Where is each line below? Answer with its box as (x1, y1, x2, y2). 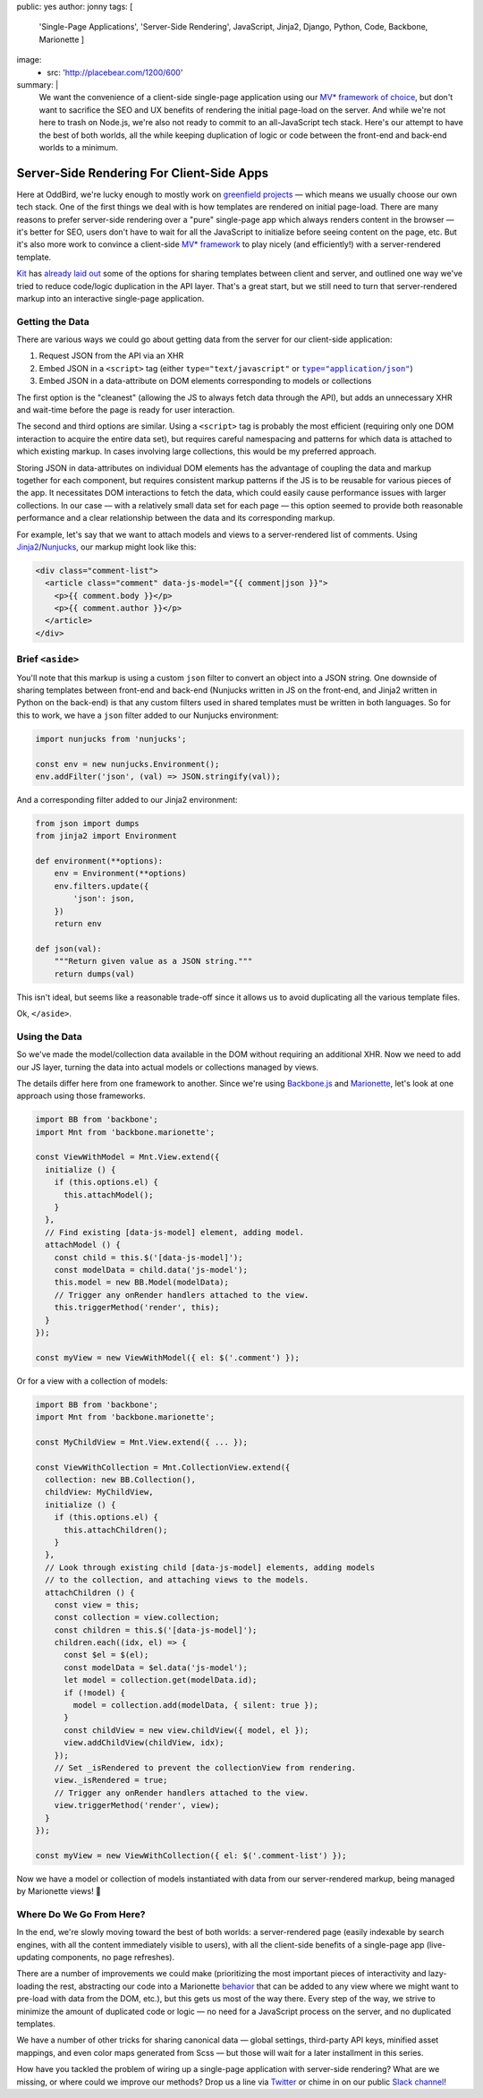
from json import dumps (35, 818, 140, 828)
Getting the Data (16, 315, 89, 328)
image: (16, 55, 42, 65)
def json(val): (35, 943, 102, 953)
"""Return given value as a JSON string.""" (54, 956, 253, 967)
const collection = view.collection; (54, 1612, 220, 1623)
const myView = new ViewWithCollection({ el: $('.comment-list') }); (35, 1850, 347, 1861)
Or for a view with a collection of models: (16, 1375, 168, 1386)
